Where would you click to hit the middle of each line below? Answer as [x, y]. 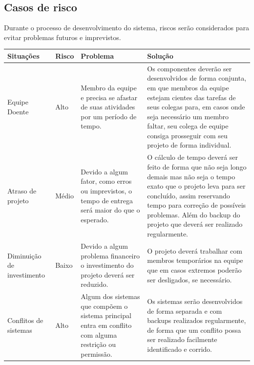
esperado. [95, 219]
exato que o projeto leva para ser [196, 186]
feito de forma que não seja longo [197, 166]
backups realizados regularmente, [197, 320]
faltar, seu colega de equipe [188, 126]
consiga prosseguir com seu [187, 135]
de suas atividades [108, 107]
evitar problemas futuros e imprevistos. [63, 37]
